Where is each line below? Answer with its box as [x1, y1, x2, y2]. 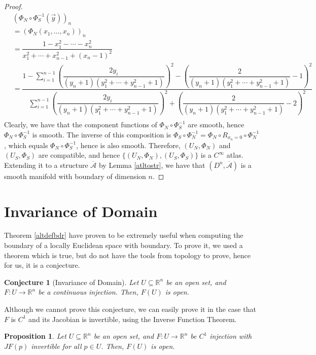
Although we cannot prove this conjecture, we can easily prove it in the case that [4, 304, 256, 314]
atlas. [226, 150, 243, 160]
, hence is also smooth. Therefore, [76, 139, 181, 150]
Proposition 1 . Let [4, 331, 66, 341]
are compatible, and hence [38, 150, 120, 160]
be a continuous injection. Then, [38, 287, 138, 297]
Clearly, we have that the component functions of [4, 119, 157, 130]
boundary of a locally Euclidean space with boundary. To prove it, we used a [4, 240, 243, 251]
